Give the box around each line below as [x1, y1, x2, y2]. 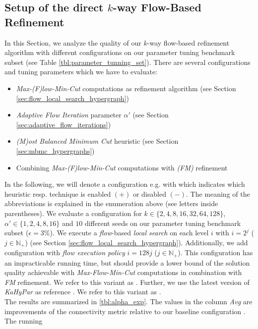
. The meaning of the [186, 188, 250, 199]
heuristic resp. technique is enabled [4, 188, 111, 199]
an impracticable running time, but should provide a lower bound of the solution [4, 257, 250, 268]
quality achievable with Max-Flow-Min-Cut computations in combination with [4, 267, 242, 277]
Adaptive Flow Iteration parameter [16, 110, 122, 120]
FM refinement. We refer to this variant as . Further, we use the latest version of [4, 276, 250, 287]
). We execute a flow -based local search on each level [50, 227, 209, 238]
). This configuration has [178, 247, 253, 258]
